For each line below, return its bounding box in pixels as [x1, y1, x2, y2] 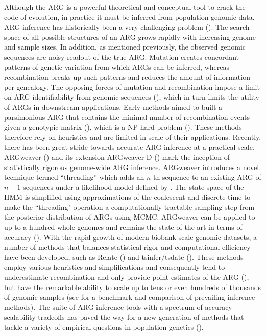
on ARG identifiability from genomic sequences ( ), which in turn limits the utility [4, 91, 259, 102]
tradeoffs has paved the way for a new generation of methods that [38, 311, 244, 322]
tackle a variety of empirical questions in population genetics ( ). [4, 322, 204, 332]
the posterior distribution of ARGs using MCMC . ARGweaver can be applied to [4, 211, 255, 222]
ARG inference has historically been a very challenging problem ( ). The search [4, 21, 250, 32]
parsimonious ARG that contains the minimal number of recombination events [4, 111, 250, 122]
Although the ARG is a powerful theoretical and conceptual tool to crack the [4, 2, 246, 12]
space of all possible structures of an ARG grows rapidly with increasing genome [4, 31, 256, 42]
